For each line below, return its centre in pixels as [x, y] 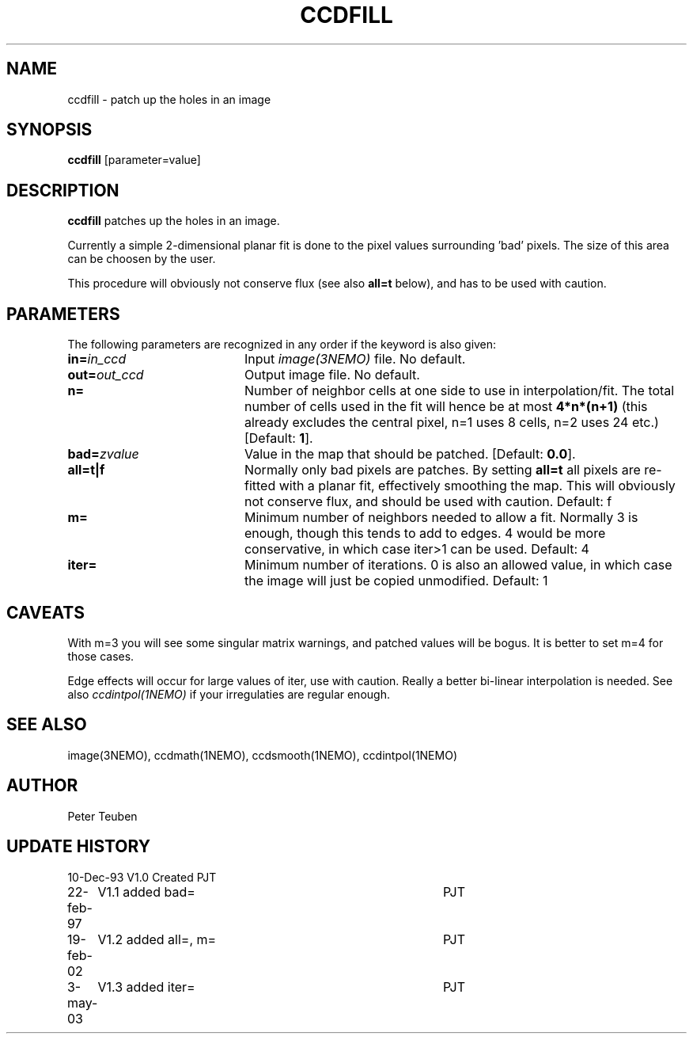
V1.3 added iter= [146, 987]
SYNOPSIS [49, 130]
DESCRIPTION [63, 190]
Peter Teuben [102, 816]
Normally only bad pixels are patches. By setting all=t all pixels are [442, 470]
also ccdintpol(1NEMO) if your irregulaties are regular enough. [229, 694]
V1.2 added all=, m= [157, 939]
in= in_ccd [97, 359]
